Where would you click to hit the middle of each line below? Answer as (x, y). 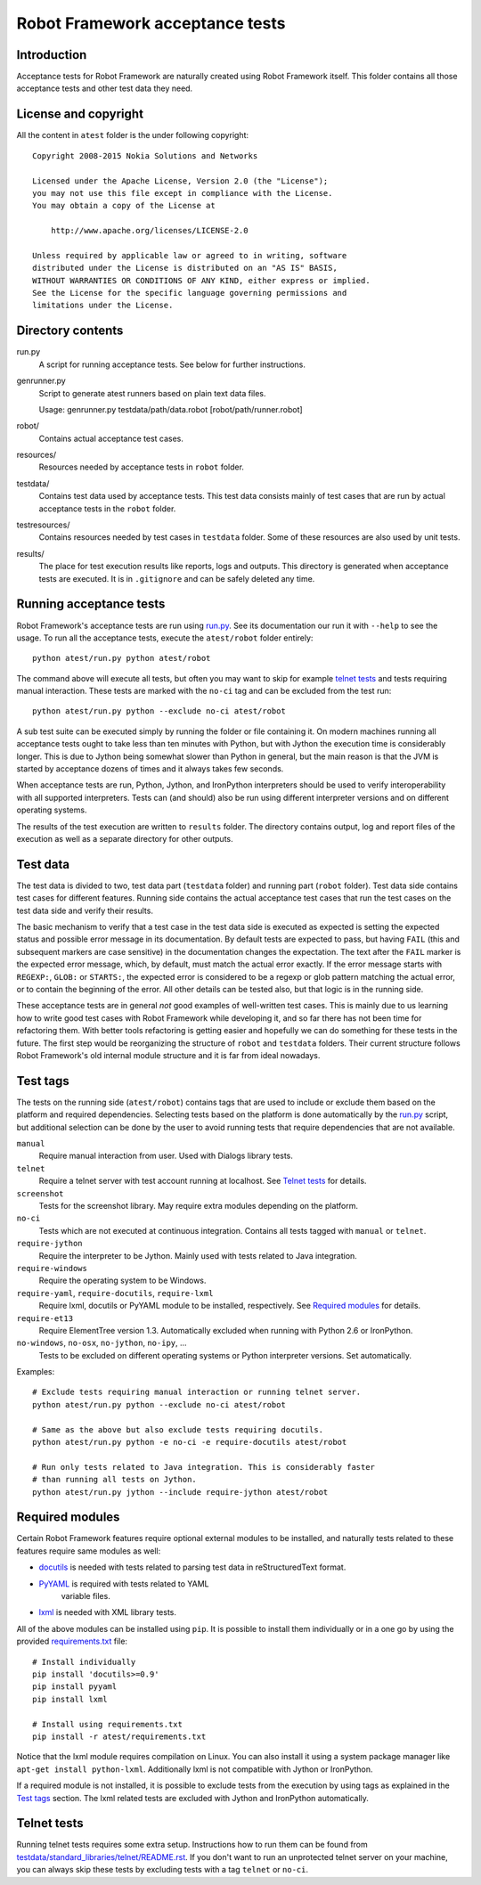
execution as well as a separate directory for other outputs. (125, 838)
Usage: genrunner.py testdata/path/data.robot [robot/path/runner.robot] (171, 409)
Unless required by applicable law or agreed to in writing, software (190, 255)
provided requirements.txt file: (72, 1641)
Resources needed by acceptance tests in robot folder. (142, 467)
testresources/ (43, 525)
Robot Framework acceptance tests (151, 23)
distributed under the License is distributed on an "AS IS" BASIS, (185, 268)
